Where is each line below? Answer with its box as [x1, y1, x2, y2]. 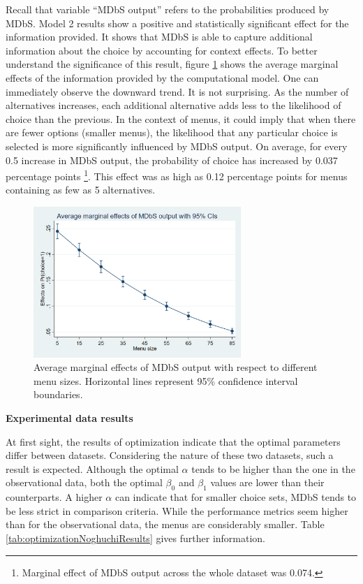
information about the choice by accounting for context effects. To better [6, 43, 318, 57]
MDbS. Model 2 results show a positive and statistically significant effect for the [6, 15, 349, 30]
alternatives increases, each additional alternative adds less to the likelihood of [6, 98, 341, 112]
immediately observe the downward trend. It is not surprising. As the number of [6, 84, 349, 98]
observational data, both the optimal [6, 475, 163, 490]
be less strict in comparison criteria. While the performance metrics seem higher [6, 503, 348, 518]
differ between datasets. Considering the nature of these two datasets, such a [6, 448, 334, 462]
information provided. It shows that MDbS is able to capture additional [6, 29, 313, 44]
